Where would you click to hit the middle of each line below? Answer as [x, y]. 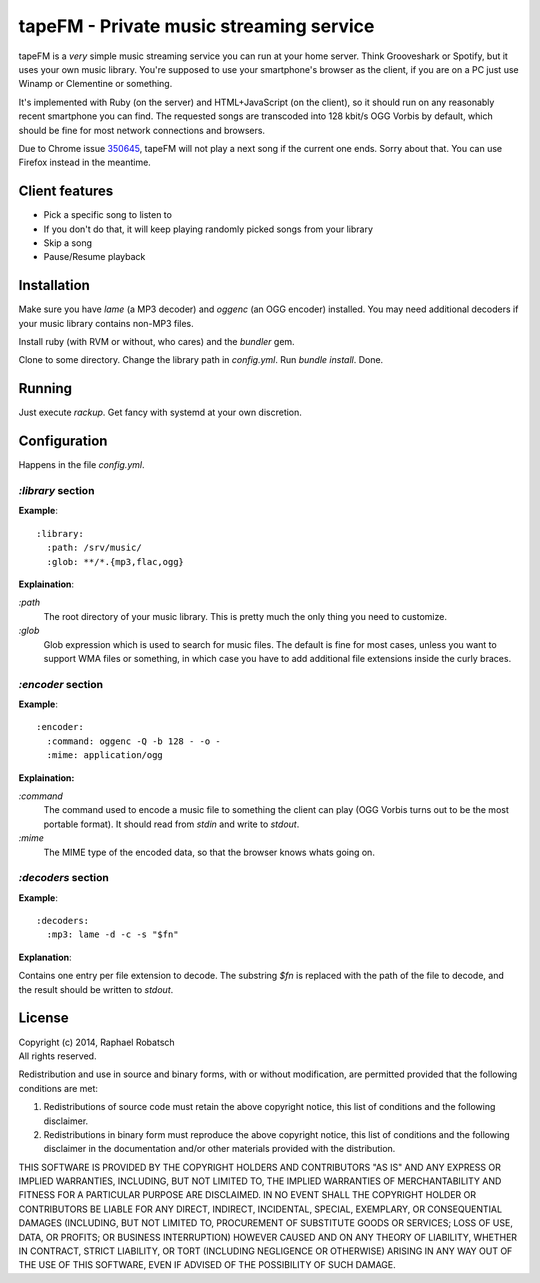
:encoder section [61, 684]
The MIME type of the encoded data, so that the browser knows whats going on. [209, 852]
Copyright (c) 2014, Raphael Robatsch [96, 1042]
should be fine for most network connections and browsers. [141, 130]
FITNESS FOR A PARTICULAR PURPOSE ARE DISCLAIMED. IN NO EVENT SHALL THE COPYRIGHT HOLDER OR [247, 1195]
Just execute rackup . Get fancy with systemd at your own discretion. [160, 412]
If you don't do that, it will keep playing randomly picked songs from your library [208, 229]
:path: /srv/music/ [94, 548]
